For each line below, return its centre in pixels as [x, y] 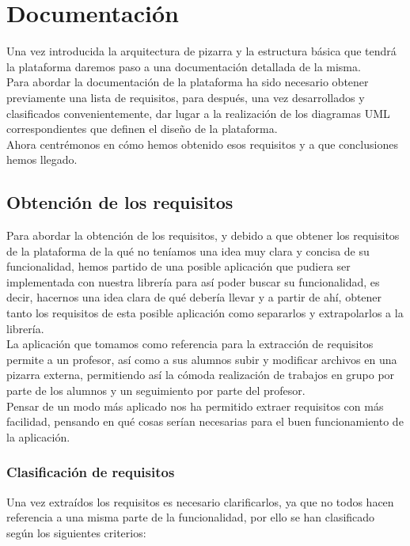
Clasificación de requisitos [91, 472]
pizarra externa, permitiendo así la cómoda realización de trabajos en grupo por [201, 375]
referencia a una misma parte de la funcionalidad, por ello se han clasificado [191, 517]
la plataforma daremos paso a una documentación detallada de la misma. [184, 66]
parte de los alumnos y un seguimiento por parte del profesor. [156, 391]
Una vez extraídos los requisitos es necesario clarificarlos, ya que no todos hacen [200, 501]
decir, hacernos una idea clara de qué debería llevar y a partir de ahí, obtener [194, 297]
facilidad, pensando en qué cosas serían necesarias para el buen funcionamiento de [205, 421]
